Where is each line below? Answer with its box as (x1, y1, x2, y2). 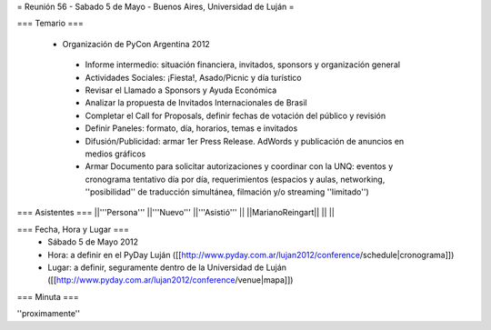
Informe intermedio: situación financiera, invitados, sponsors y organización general (85, 59, 400, 70)
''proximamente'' (16, 308, 81, 319)
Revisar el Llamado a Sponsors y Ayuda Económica (85, 85, 277, 95)
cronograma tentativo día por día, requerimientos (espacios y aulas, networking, (85, 174, 386, 185)
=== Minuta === (16, 291, 79, 302)
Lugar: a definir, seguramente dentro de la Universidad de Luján (47, 262, 286, 273)
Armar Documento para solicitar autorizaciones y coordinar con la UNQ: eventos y (85, 161, 394, 172)
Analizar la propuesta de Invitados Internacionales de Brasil (85, 97, 308, 108)
